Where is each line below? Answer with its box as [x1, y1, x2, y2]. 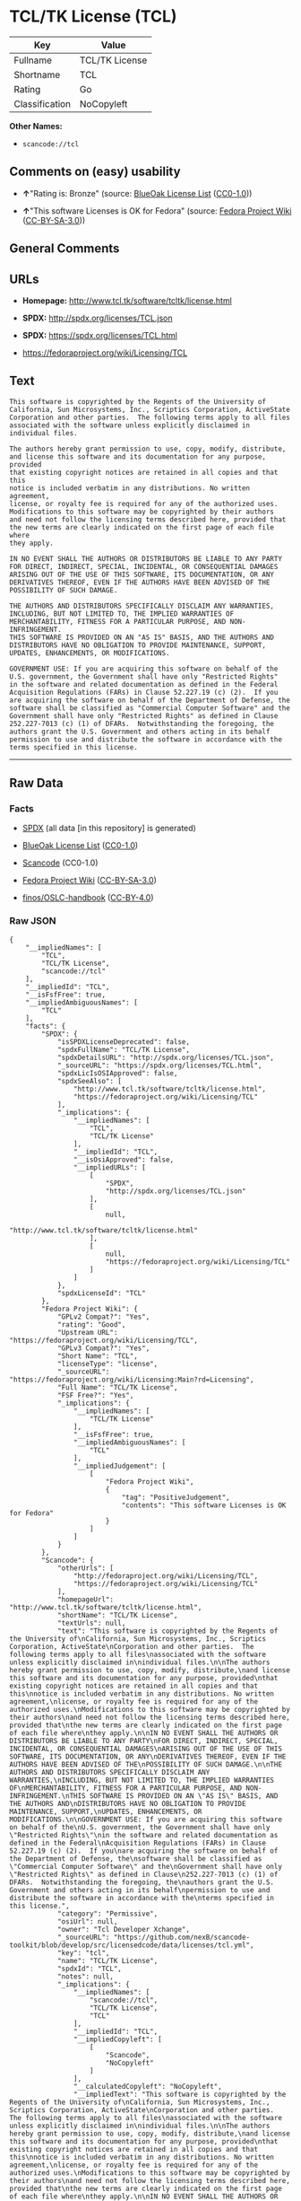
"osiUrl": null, [56, 1916, 118, 1926]
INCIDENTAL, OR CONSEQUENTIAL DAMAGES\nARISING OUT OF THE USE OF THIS [9, 1744, 282, 1753]
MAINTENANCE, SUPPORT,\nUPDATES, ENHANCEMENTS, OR [9, 1807, 202, 1816]
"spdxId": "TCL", [56, 1964, 123, 1973]
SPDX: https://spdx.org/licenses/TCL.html [21, 329, 177, 340]
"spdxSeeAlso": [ [56, 1076, 123, 1085]
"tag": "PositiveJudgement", [121, 1493, 230, 1502]
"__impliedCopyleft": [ [73, 2035, 163, 2044]
